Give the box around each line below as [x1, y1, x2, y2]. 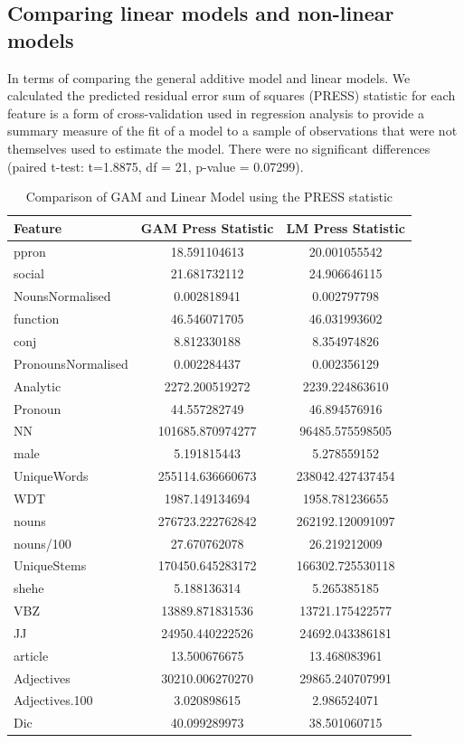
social [14, 264, 44, 283]
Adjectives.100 [14, 691, 93, 710]
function [14, 309, 60, 328]
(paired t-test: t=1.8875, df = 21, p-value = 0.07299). [7, 156, 304, 175]
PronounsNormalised [14, 353, 128, 372]
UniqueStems [14, 556, 87, 575]
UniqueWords [14, 466, 89, 485]
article [14, 645, 49, 664]
